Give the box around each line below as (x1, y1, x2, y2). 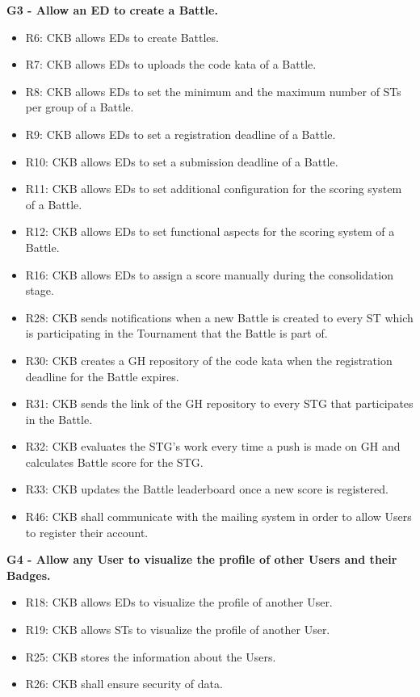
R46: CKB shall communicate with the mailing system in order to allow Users (25, 508, 412, 525)
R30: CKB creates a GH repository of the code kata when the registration (25, 351, 393, 368)
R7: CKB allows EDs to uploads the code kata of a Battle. (25, 56, 317, 73)
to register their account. (25, 523, 149, 540)
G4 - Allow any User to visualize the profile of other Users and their (6, 551, 397, 568)
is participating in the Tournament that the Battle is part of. (25, 325, 328, 342)
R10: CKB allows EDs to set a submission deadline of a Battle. (25, 153, 338, 170)
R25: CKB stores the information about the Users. (25, 648, 276, 665)
